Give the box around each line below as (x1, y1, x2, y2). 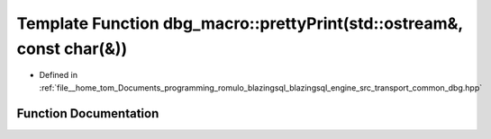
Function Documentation (16, 106, 159, 121)
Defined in (39, 70, 78, 81)
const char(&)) (16, 39, 128, 58)
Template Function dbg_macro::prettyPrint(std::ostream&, (16, 13, 463, 33)
